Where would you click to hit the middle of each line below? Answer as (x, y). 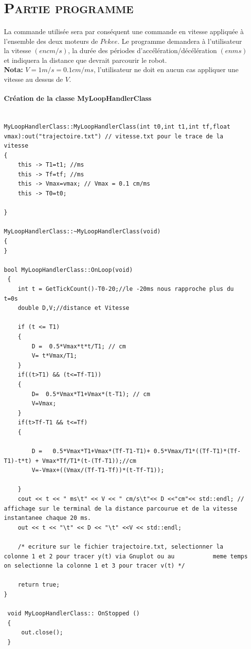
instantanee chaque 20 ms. (47, 518)
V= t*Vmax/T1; (54, 356)
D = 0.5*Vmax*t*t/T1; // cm (79, 346)
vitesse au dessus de (34, 79)
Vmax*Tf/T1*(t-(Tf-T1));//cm (89, 461)
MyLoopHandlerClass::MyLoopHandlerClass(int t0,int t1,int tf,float (117, 126)
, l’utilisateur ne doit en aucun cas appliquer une (166, 69)
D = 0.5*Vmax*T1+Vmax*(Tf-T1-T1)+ (91, 451)
